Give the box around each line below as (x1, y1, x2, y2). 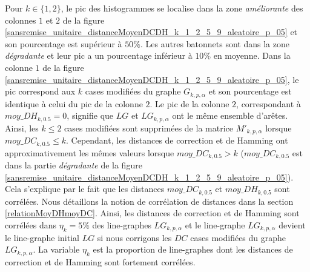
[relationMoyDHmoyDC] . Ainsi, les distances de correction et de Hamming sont (5, 207, 300, 219)
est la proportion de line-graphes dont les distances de (93, 243, 293, 256)
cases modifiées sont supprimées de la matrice (64, 121, 233, 134)
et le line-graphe (185, 218, 245, 231)
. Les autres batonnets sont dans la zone (140, 37, 289, 50)
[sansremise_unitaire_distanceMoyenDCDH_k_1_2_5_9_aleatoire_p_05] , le (5, 73, 299, 85)
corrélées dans (5, 218, 56, 231)
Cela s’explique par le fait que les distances (5, 182, 165, 195)
